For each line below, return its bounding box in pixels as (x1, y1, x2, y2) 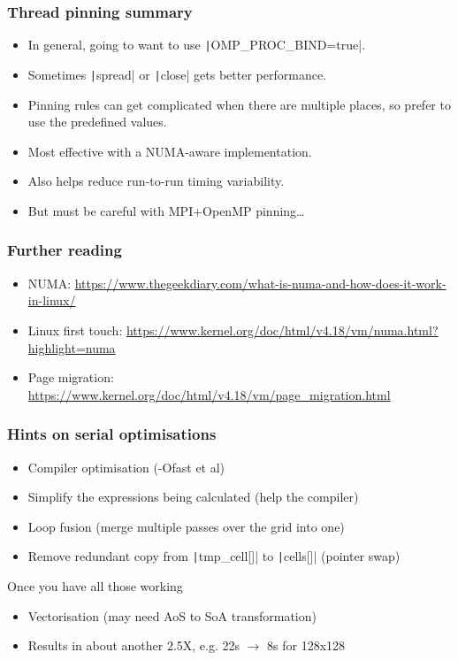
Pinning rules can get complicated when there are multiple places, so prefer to (27, 95, 451, 113)
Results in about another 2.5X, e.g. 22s (27, 636, 240, 655)
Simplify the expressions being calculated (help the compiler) (27, 487, 359, 506)
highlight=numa (27, 338, 116, 357)
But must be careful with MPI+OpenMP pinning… (27, 201, 305, 219)
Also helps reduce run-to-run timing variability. (27, 172, 285, 190)
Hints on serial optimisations (7, 423, 217, 445)
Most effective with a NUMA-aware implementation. (27, 142, 312, 160)
